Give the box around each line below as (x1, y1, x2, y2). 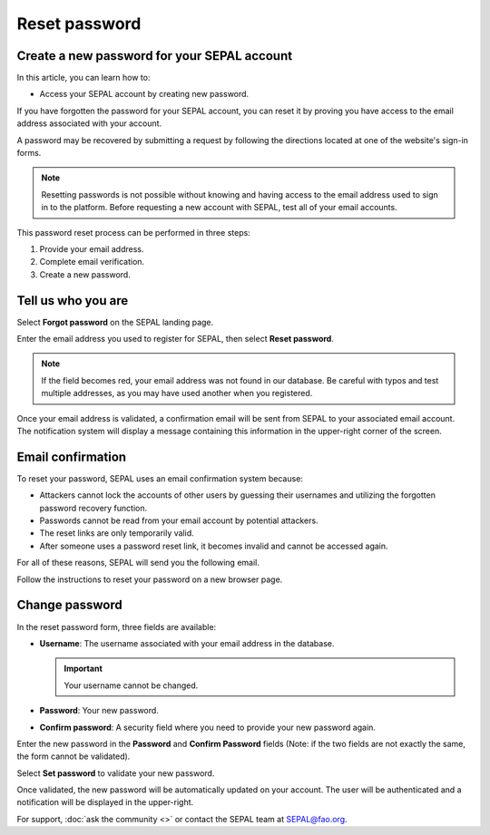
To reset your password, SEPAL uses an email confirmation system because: (16, 472, 304, 484)
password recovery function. (39, 502, 148, 513)
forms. (16, 148, 42, 159)
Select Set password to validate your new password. (16, 767, 215, 779)
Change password (16, 597, 122, 613)
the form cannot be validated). (16, 751, 131, 762)
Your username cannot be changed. (64, 680, 199, 691)
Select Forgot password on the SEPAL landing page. (16, 316, 214, 327)
